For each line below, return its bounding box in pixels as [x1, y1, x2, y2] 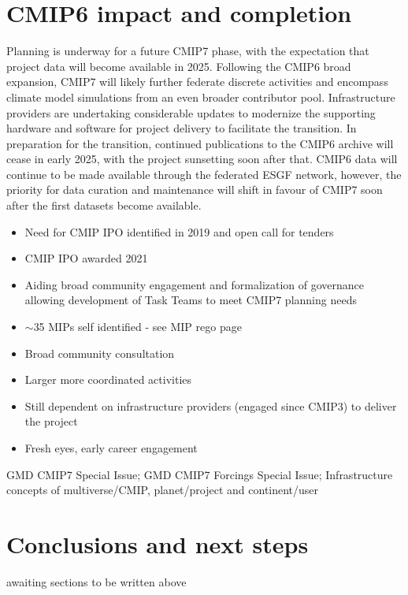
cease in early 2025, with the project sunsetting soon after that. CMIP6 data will [6, 151, 398, 167]
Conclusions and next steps [6, 527, 309, 560]
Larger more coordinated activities [24, 371, 192, 388]
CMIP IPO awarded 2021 [24, 250, 148, 266]
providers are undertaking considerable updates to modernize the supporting [6, 104, 376, 121]
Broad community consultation [24, 344, 175, 361]
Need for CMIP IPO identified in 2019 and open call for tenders [24, 223, 334, 240]
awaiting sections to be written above [6, 573, 187, 589]
